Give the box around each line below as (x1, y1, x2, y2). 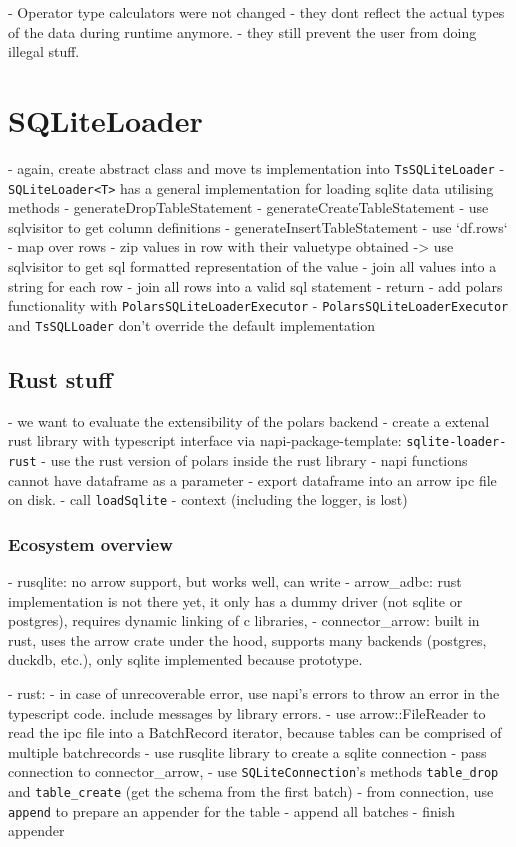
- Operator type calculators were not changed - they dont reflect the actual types (8, 2, 505, 22)
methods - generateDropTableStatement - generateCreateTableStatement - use (8, 197, 489, 218)
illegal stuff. (8, 41, 80, 62)
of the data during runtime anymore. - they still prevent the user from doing (8, 21, 477, 42)
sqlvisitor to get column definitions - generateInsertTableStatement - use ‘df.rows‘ (8, 216, 508, 237)
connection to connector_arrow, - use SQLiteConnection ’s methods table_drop (8, 761, 499, 782)
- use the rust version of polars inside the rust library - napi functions (41, 449, 468, 470)
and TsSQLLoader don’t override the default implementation (8, 314, 376, 335)
